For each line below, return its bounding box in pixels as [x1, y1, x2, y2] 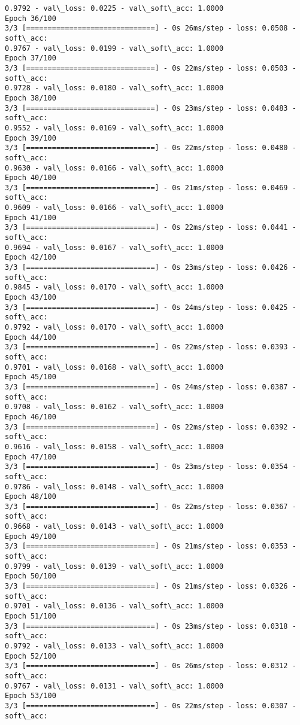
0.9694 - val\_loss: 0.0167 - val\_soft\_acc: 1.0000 [5, 243, 224, 252]
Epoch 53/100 [5, 692, 56, 700]
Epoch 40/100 [5, 173, 56, 182]
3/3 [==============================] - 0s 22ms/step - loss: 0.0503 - [5, 63, 296, 72]
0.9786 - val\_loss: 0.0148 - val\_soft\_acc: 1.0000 [5, 482, 224, 491]
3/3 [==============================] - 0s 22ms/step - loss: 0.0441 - [5, 223, 296, 232]
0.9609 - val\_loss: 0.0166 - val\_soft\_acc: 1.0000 [5, 203, 224, 212]
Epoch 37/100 [5, 54, 56, 63]
